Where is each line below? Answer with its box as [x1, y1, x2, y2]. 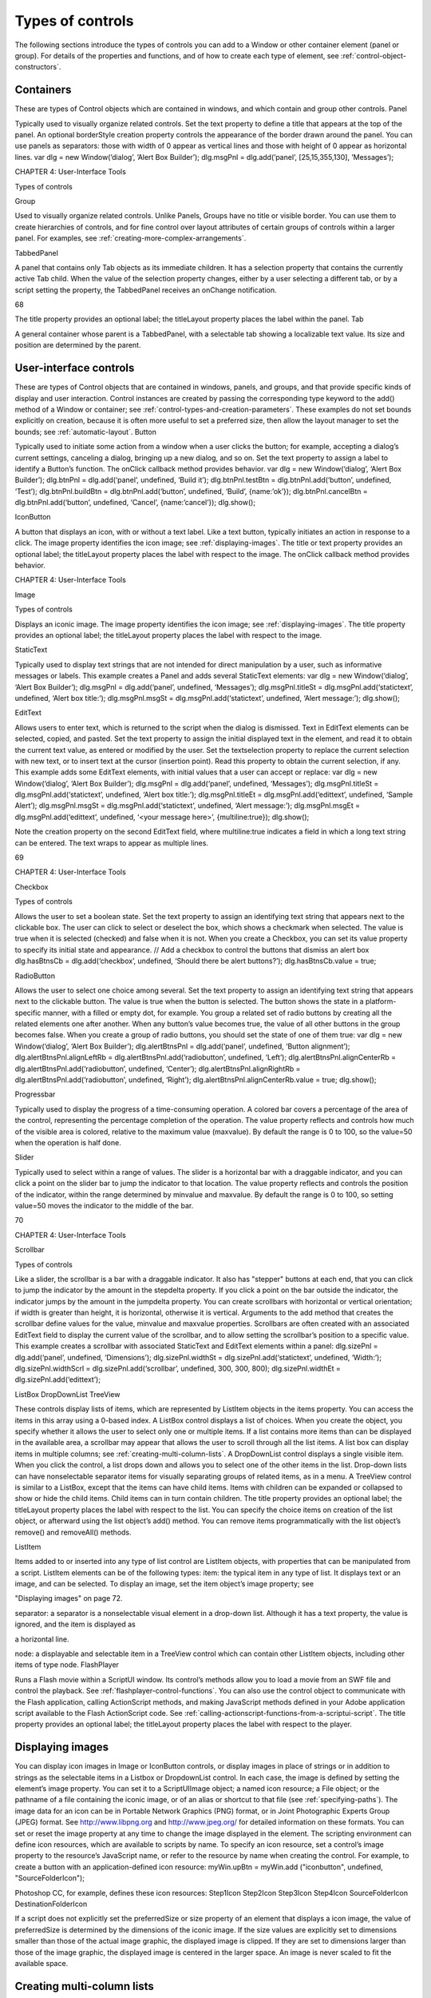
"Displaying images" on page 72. [14, 1594, 123, 1603]
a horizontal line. [14, 1634, 69, 1644]
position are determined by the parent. [14, 340, 141, 350]
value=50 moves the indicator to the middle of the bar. [14, 1200, 194, 1210]
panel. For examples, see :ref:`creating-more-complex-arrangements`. [14, 233, 247, 243]
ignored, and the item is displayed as [14, 1619, 136, 1630]
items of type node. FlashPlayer [14, 1660, 120, 1670]
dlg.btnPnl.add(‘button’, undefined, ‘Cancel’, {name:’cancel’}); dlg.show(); [14, 498, 255, 507]
